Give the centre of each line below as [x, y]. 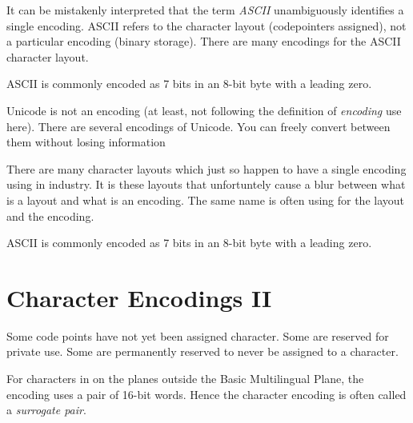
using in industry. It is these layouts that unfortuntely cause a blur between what [206, 184]
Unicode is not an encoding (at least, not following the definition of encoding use [204, 110]
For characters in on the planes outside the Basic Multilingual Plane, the [185, 379]
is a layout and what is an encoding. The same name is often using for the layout [206, 200]
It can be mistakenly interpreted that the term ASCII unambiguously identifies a [205, 10]
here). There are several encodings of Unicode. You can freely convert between [198, 126]
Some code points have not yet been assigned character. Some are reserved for [198, 335]
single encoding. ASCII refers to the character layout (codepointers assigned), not [206, 25]
